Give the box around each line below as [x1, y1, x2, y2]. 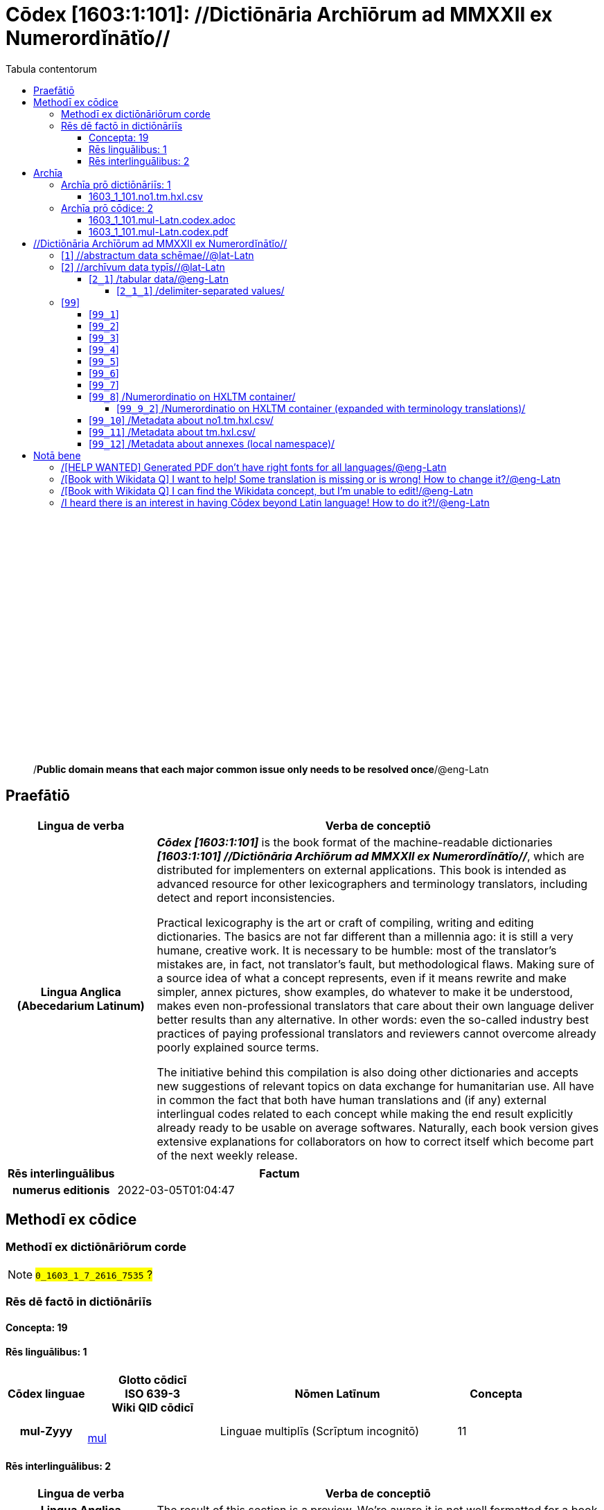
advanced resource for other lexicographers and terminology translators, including [157, 876, 588, 891]
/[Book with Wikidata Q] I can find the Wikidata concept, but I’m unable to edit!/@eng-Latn [61, 484, 473, 497]
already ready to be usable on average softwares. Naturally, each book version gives [157, 1120, 599, 1135]
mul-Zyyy [19, 1424, 73, 1439]
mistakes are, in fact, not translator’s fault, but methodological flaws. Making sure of [157, 957, 595, 971]
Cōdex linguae [8, 1387, 85, 1401]
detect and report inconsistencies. [157, 890, 335, 905]
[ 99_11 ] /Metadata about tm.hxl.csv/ [89, 425, 256, 438]
